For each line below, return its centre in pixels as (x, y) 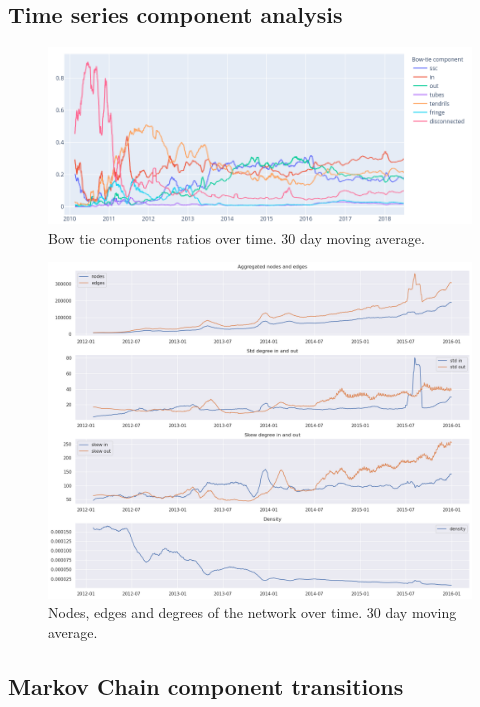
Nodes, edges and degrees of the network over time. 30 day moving (252, 612)
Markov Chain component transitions (206, 685)
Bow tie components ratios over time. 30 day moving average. (236, 237)
